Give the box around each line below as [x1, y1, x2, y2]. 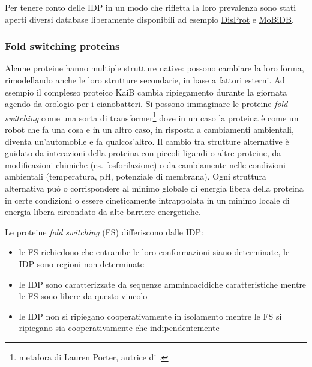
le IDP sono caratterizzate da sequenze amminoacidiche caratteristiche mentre [19, 278, 307, 290]
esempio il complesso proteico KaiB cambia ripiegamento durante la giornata [5, 85, 287, 98]
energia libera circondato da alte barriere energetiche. [5, 205, 201, 218]
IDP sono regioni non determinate [19, 257, 145, 270]
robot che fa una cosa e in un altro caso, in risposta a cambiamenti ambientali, [5, 123, 294, 136]
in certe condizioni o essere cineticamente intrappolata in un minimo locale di [5, 193, 290, 206]
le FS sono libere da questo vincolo [19, 290, 148, 302]
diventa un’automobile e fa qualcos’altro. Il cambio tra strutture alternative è [5, 135, 289, 147]
